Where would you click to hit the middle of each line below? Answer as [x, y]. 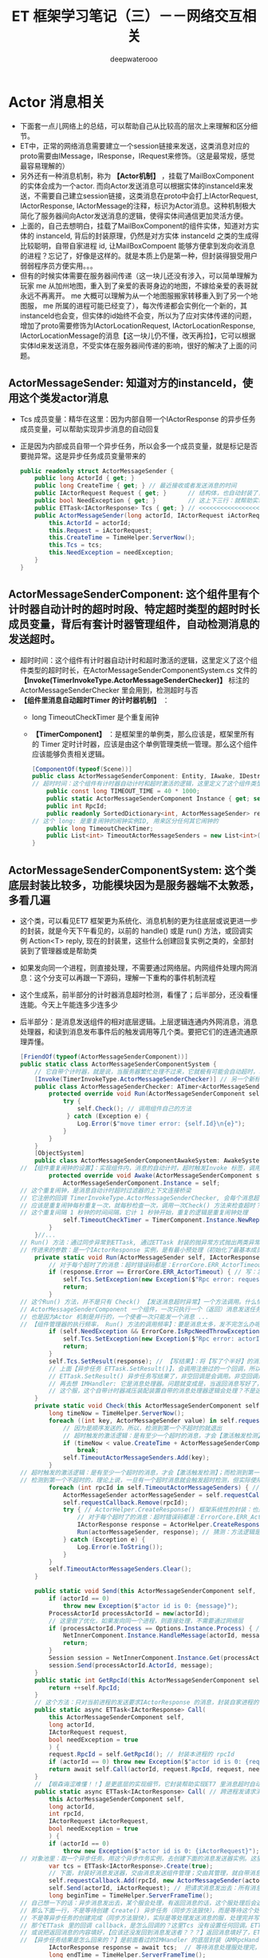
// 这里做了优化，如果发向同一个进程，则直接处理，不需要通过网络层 [146, 1621]
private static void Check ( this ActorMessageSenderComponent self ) [149, 1406]
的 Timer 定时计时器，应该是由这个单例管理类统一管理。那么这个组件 [144, 744]
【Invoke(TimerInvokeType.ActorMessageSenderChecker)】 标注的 [134, 680]
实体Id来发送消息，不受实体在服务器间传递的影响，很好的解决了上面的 [135, 345]
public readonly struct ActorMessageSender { [97, 471]
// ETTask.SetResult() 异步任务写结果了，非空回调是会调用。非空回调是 [157, 1376]
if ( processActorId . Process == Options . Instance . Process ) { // [156, 1628]
